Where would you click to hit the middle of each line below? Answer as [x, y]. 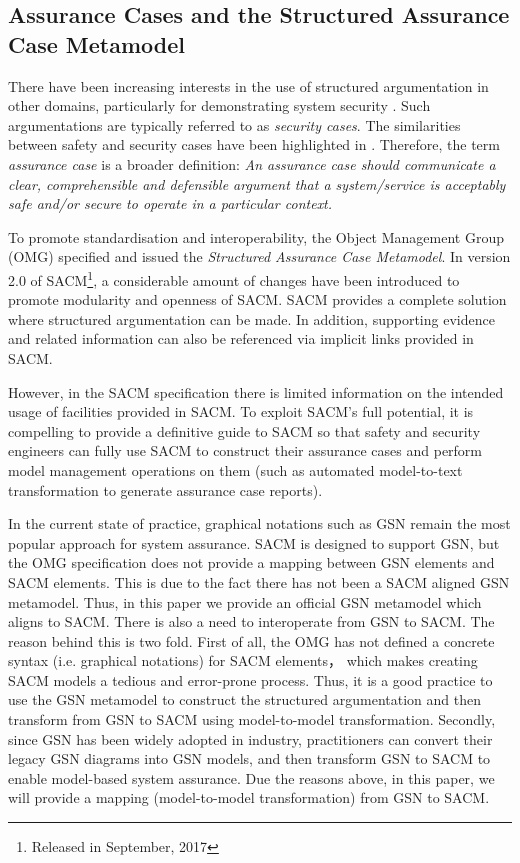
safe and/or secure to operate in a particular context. [170, 203]
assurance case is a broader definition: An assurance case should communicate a [252, 163]
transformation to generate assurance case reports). [165, 489]
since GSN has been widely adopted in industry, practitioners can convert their [250, 738]
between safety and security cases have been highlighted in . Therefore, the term [254, 144]
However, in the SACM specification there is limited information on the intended [256, 391]
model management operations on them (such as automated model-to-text [235, 469]
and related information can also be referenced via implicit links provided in [241, 338]
